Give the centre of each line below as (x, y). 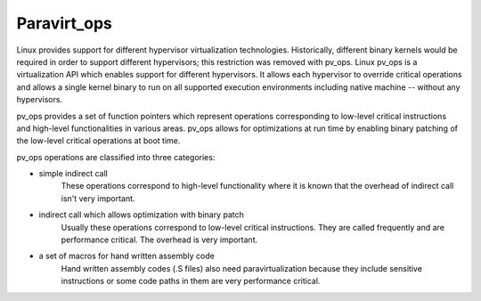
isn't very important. (98, 198)
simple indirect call (73, 174)
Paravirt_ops (65, 23)
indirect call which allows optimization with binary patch (142, 215)
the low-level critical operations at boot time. (98, 141)
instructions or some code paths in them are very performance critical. (191, 281)
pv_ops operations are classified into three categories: (116, 157)
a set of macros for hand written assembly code (127, 256)
